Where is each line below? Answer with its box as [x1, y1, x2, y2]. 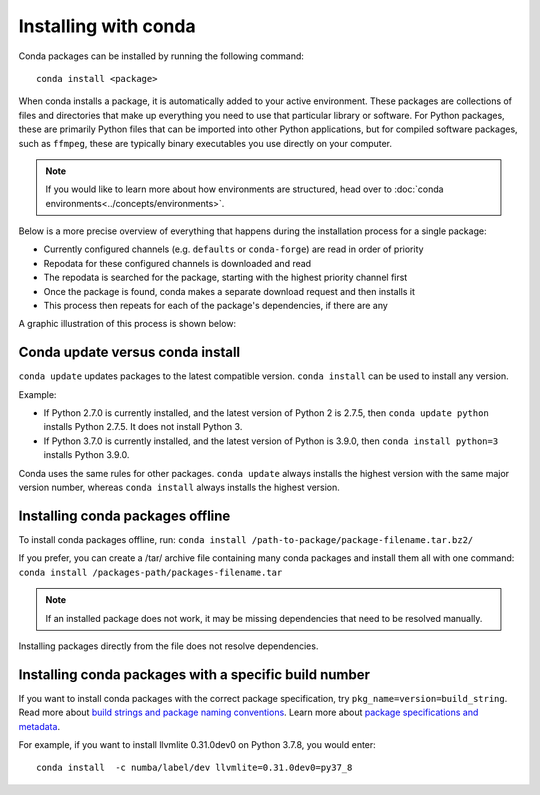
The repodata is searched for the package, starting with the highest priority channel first [43, 271, 408, 284]
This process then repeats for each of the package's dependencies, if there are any [43, 300, 389, 312]
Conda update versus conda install [18, 344, 241, 361]
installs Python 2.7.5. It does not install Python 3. [43, 421, 243, 433]
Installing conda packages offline [18, 507, 231, 524]
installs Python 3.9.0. [43, 449, 130, 461]
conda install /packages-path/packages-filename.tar [18, 566, 283, 578]
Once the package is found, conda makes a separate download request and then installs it [43, 285, 415, 297]
